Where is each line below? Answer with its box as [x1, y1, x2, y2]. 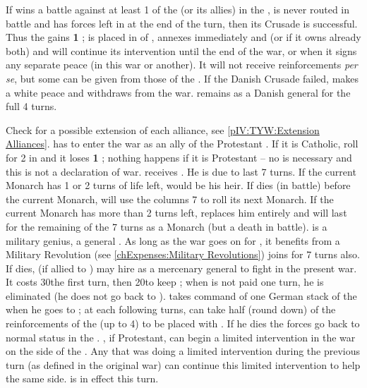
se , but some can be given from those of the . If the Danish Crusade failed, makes [6, 71, 359, 85]
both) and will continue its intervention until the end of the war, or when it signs [6, 43, 357, 58]
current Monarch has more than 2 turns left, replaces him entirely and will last [6, 205, 347, 220]
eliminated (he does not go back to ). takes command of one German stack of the [6, 288, 357, 303]
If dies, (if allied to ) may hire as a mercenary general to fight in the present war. [6, 260, 357, 275]
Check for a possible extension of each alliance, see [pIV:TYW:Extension [6, 122, 320, 137]
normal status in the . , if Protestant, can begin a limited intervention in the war [6, 329, 356, 344]
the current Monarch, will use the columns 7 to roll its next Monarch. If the [6, 191, 334, 206]
